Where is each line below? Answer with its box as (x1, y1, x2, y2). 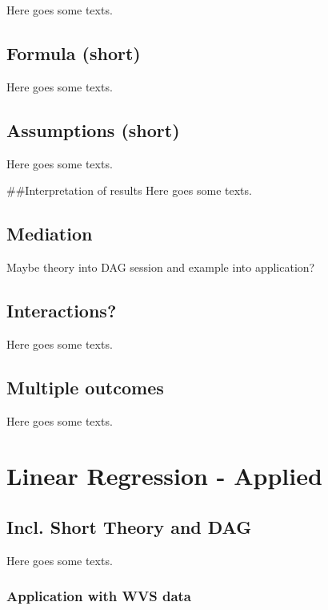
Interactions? (6, 297, 117, 322)
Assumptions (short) (6, 117, 180, 142)
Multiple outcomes (6, 374, 164, 399)
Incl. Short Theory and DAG (6, 514, 252, 539)
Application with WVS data (6, 586, 192, 606)
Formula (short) (6, 40, 141, 65)
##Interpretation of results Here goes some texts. (6, 182, 252, 199)
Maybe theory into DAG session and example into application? (6, 258, 315, 275)
